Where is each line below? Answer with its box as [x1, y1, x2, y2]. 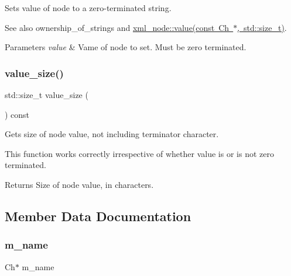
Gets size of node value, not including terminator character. [5, 128, 219, 140]
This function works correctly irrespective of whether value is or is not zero [5, 147, 274, 159]
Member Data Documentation [5, 207, 191, 225]
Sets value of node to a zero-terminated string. [5, 2, 172, 13]
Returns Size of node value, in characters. [5, 178, 154, 190]
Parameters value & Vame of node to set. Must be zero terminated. [5, 41, 247, 53]
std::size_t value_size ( [5, 89, 88, 100]
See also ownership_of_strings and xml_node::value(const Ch [5, 21, 230, 33]
